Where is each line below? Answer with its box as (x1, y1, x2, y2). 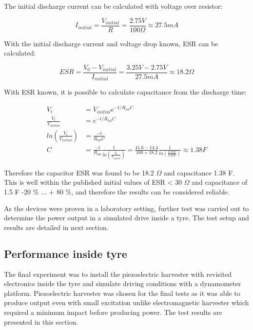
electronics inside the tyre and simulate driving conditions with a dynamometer (4, 278, 241, 289)
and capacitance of (192, 177, 248, 187)
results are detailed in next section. (4, 222, 109, 232)
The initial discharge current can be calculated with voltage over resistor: (4, 1, 223, 11)
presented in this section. (4, 316, 78, 327)
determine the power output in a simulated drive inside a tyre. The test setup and (4, 213, 249, 223)
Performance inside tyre (4, 246, 127, 261)
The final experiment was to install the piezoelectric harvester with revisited (4, 269, 232, 279)
